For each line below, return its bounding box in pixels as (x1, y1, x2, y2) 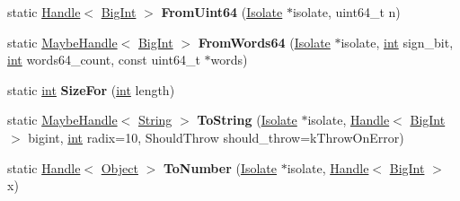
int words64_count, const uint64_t (7, 50, 200, 69)
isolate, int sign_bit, (341, 32, 454, 51)
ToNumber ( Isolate (163, 158, 277, 177)
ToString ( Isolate (197, 110, 297, 129)
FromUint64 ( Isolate (161, 3, 283, 21)
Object (101, 158, 138, 177)
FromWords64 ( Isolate (198, 32, 331, 51)
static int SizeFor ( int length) (7, 80, 175, 99)
